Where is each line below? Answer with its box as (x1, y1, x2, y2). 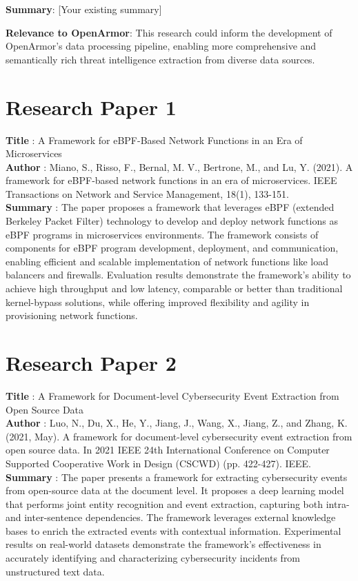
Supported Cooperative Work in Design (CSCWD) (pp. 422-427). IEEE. (6, 456, 312, 470)
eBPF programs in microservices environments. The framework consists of (6, 227, 319, 241)
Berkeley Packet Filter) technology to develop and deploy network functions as (6, 214, 338, 228)
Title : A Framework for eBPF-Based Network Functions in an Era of (6, 132, 303, 147)
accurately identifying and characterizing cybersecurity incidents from (6, 551, 301, 565)
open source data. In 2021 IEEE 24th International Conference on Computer (6, 442, 330, 457)
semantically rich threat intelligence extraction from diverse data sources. (6, 52, 315, 66)
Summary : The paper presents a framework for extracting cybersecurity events (6, 469, 348, 484)
